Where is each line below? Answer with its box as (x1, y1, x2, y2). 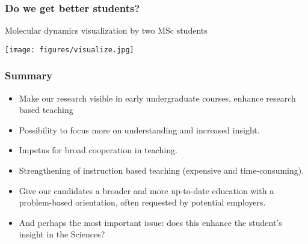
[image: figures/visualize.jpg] (5, 45, 134, 54)
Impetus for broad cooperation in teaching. (19, 144, 177, 156)
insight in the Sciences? (19, 228, 105, 240)
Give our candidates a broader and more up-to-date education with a (19, 184, 274, 197)
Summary (5, 68, 53, 83)
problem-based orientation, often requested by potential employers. (19, 196, 266, 209)
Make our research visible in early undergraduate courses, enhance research (19, 91, 296, 104)
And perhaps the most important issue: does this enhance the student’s (19, 216, 282, 228)
